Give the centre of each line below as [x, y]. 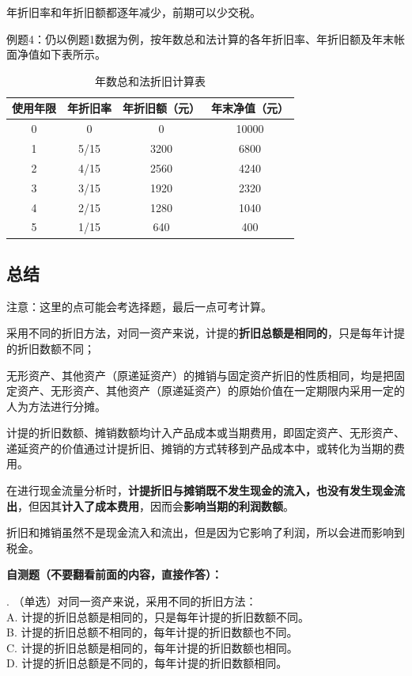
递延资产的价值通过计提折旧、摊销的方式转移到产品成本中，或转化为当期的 [200, 448]
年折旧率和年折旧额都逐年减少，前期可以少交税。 [134, 12]
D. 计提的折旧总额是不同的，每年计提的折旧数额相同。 [147, 663]
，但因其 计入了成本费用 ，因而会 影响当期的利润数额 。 [156, 505]
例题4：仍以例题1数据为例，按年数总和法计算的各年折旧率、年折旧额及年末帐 [206, 38]
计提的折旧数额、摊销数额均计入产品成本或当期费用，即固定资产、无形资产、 [206, 433]
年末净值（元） [250, 108]
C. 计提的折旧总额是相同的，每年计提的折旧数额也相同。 [152, 647]
